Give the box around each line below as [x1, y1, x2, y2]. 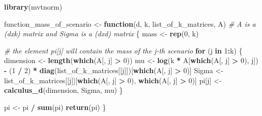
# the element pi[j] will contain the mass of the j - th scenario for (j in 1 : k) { [4, 45, 243, 55]
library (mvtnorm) [4, 2, 62, 12]
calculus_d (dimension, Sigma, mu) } [4, 85, 123, 95]
